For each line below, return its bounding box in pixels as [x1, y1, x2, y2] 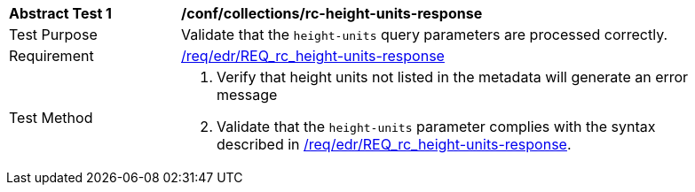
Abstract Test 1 [9, 4, 112, 22]
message [217, 86, 278, 104]
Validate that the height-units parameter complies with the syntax [217, 118, 656, 135]
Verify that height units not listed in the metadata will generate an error [217, 68, 689, 86]
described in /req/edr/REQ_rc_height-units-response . [217, 135, 572, 153]
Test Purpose [9, 26, 98, 43]
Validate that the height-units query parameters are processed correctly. [181, 26, 668, 43]
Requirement [9, 47, 94, 65]
